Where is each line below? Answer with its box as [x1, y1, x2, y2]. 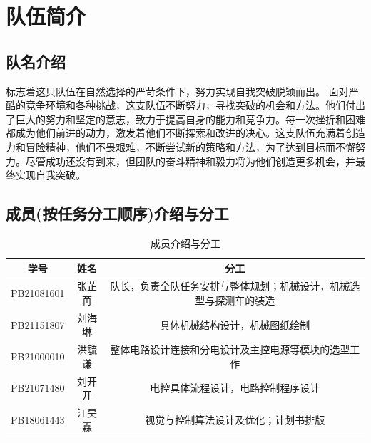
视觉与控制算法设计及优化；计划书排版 [145, 412, 325, 427]
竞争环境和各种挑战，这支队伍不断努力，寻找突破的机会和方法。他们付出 [25, 98, 365, 113]
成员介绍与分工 [151, 235, 220, 250]
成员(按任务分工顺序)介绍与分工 [6, 202, 229, 224]
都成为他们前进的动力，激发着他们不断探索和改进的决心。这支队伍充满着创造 [6, 125, 365, 140]
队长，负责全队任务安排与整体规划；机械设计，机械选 [110, 278, 360, 293]
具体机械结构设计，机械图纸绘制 [160, 317, 310, 332]
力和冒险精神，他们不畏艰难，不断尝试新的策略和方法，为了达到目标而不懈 [6, 139, 355, 154]
